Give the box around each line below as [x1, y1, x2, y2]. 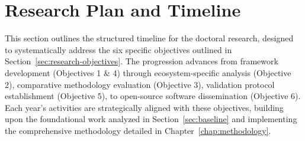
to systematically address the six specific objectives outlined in [5, 43, 232, 55]
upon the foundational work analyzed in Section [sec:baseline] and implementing [5, 113, 297, 125]
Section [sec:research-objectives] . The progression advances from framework [5, 55, 278, 67]
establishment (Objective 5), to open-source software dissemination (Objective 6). [5, 90, 301, 102]
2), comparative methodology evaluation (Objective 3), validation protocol [5, 78, 275, 90]
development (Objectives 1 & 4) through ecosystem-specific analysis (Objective [5, 66, 291, 78]
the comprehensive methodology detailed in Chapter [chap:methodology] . [5, 124, 271, 136]
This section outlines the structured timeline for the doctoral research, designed [5, 32, 294, 44]
